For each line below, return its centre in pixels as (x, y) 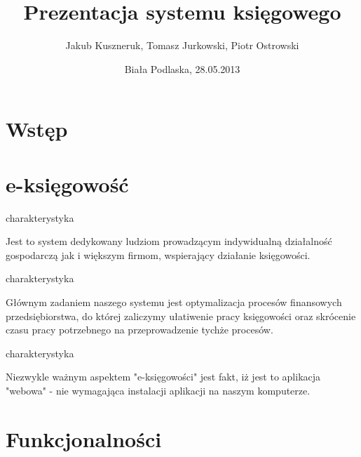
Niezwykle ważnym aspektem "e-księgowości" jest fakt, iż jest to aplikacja (163, 377)
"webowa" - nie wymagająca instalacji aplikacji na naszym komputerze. (158, 390)
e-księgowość (67, 184)
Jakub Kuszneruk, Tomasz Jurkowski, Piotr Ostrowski (182, 45)
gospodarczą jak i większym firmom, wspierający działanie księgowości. (158, 254)
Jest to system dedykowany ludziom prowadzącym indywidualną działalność (169, 241)
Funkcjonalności (84, 438)
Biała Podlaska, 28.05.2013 (182, 68)
